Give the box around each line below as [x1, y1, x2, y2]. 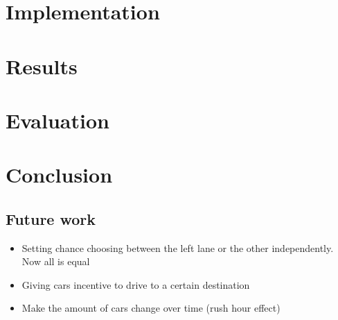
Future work [6, 208, 96, 229]
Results [6, 51, 78, 80]
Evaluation [6, 106, 109, 134]
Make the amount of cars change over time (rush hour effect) [21, 301, 281, 315]
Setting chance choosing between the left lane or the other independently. [21, 240, 334, 255]
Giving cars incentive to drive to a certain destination [21, 277, 250, 292]
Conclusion [6, 160, 113, 189]
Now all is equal [21, 254, 90, 269]
